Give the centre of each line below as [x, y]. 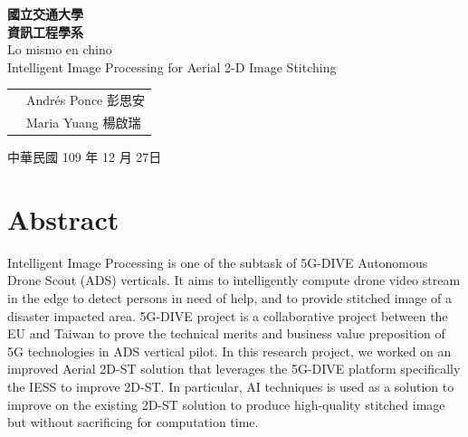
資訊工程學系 [45, 31]
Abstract [63, 218]
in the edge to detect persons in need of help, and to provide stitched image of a [230, 297]
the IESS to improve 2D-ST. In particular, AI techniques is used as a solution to [231, 386]
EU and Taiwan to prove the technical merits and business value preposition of [226, 333]
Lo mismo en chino [60, 49]
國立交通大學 [45, 14]
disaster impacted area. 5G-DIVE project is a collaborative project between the [228, 315]
